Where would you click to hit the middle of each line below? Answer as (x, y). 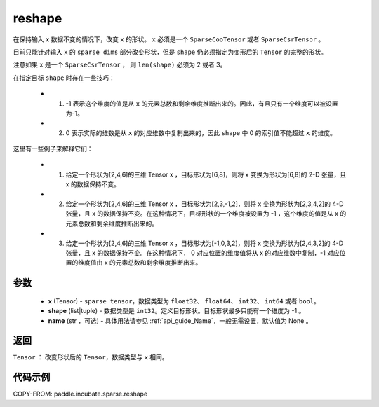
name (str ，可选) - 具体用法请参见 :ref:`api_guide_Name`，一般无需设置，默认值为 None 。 (180, 320)
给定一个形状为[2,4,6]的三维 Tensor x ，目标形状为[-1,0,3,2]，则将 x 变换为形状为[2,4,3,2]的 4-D (205, 243)
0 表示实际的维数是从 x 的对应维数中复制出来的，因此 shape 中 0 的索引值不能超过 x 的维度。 (201, 132)
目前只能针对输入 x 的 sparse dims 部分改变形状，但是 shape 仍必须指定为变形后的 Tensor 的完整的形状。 (170, 52)
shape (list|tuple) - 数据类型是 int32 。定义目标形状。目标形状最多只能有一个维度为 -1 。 (177, 311)
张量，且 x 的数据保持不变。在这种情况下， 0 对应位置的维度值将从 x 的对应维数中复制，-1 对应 (202, 253)
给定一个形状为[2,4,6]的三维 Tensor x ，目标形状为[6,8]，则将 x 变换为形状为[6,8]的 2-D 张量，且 (206, 174)
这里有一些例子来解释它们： (53, 149)
